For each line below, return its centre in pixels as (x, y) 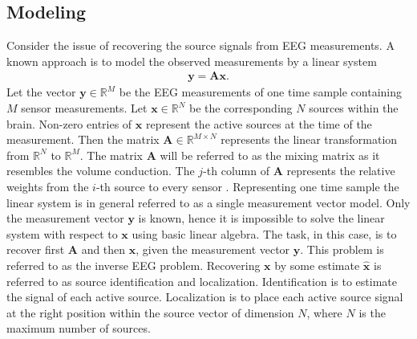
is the (372, 312)
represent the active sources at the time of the (259, 123)
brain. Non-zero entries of (69, 123)
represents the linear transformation (309, 139)
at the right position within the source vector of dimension (150, 312)
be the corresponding (241, 108)
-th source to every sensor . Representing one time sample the (247, 186)
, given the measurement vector (213, 249)
